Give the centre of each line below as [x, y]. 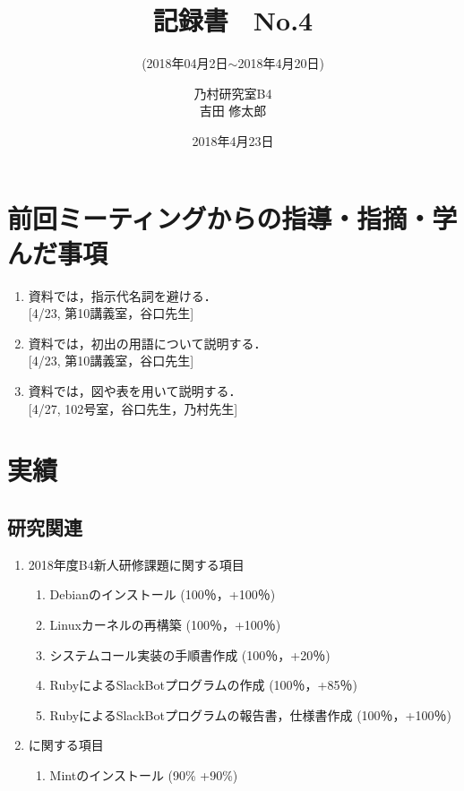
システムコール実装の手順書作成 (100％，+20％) [190, 654]
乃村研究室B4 [233, 93]
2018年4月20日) [281, 63]
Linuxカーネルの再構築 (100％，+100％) [165, 624]
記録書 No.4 [233, 20]
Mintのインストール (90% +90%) [144, 774]
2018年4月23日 [233, 140]
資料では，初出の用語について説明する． [147, 343]
